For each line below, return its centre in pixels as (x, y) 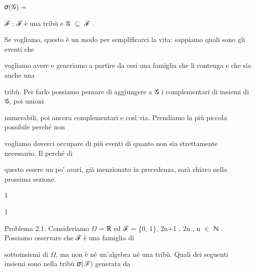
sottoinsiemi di (26, 254)
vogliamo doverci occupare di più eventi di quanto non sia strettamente (111, 143)
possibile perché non (35, 127)
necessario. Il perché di (39, 153)
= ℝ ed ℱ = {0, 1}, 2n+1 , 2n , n (150, 228)
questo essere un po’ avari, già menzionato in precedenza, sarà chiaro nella (116, 169)
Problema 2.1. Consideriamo (47, 228)
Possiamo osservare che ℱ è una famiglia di (69, 238)
